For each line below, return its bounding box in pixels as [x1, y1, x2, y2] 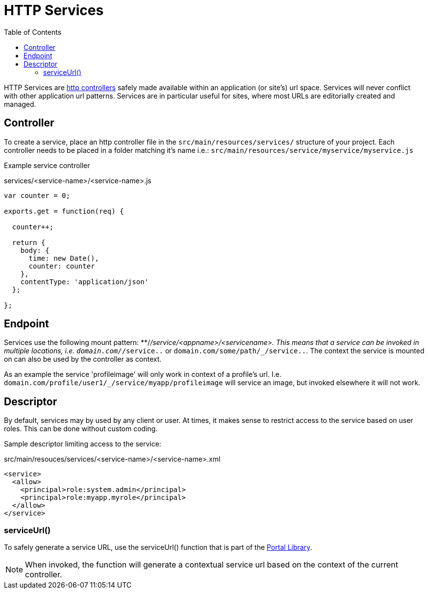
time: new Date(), [28, 254, 99, 262]
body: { [20, 246, 50, 254]
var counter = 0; [4, 191, 70, 199]
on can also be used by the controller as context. [4, 355, 162, 364]
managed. [4, 99, 36, 108]
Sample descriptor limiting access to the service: [4, 440, 161, 448]
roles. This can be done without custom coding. [4, 424, 158, 433]
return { [12, 238, 46, 247]
